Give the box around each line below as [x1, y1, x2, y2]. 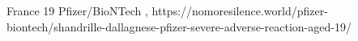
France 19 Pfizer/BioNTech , [6, 2, 148, 18]
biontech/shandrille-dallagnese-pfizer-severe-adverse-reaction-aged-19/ [6, 18, 352, 35]
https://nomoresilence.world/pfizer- [151, 2, 328, 18]
